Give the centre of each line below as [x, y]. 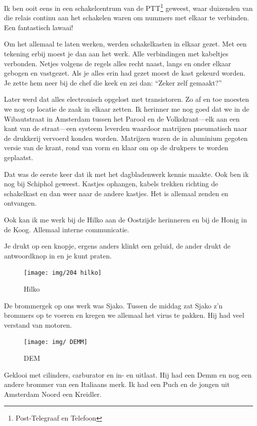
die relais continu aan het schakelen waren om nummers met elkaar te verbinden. [127, 18]
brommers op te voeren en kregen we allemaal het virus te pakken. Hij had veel [124, 315]
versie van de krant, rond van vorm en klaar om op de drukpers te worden [116, 148]
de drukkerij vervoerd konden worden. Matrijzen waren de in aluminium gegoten [126, 138]
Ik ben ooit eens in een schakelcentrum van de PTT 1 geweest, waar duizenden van [128, 7]
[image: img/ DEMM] [56, 342]
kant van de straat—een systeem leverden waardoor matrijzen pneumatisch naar [126, 128]
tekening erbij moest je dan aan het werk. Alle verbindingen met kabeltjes [116, 54]
